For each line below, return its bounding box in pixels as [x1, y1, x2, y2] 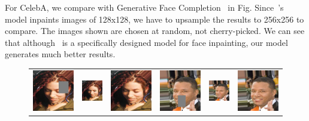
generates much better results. [5, 48, 116, 60]
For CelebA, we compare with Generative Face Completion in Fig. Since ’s [5, 1, 284, 13]
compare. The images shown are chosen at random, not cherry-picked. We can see [5, 24, 305, 37]
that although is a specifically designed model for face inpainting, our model [5, 36, 288, 48]
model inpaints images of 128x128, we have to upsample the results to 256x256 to [5, 13, 304, 25]
